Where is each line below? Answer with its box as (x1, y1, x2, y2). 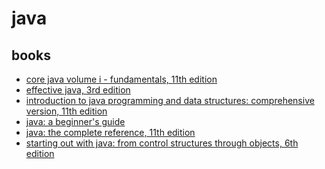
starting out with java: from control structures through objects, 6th (25, 137, 299, 149)
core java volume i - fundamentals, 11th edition (25, 73, 218, 85)
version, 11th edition (25, 105, 108, 117)
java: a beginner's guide (25, 116, 126, 127)
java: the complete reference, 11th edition (25, 127, 196, 138)
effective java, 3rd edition (25, 84, 131, 96)
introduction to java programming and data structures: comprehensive (25, 95, 315, 106)
